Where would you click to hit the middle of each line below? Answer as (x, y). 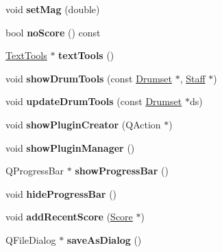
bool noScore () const (53, 32)
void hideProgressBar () (61, 193)
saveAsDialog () (104, 239)
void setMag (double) (53, 9)
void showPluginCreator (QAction (83, 124)
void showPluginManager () (70, 147)
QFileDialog (31, 239)
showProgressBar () (122, 171)
